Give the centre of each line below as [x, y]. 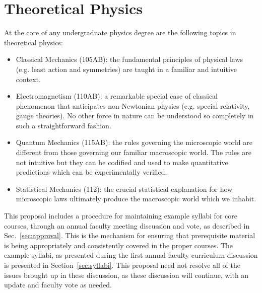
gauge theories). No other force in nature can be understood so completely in [135, 116]
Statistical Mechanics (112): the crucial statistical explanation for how [124, 189]
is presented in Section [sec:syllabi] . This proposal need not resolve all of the [122, 265]
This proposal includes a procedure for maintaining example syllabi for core [121, 216]
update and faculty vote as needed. [58, 285]
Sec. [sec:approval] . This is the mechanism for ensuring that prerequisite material [130, 235]
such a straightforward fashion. [63, 125]
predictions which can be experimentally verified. [91, 172]
